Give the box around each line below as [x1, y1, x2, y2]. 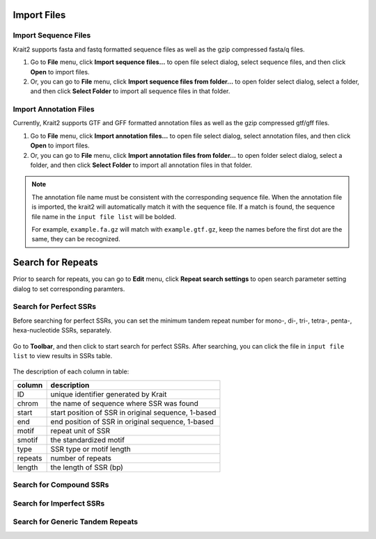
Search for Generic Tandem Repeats [13, 517, 139, 526]
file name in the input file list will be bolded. [31, 212, 177, 220]
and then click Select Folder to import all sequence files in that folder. [30, 87, 230, 95]
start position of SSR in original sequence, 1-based [50, 408, 217, 417]
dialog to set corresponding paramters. [13, 284, 125, 293]
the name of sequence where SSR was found [50, 399, 198, 408]
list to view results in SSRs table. [13, 351, 113, 360]
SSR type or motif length [50, 444, 132, 453]
